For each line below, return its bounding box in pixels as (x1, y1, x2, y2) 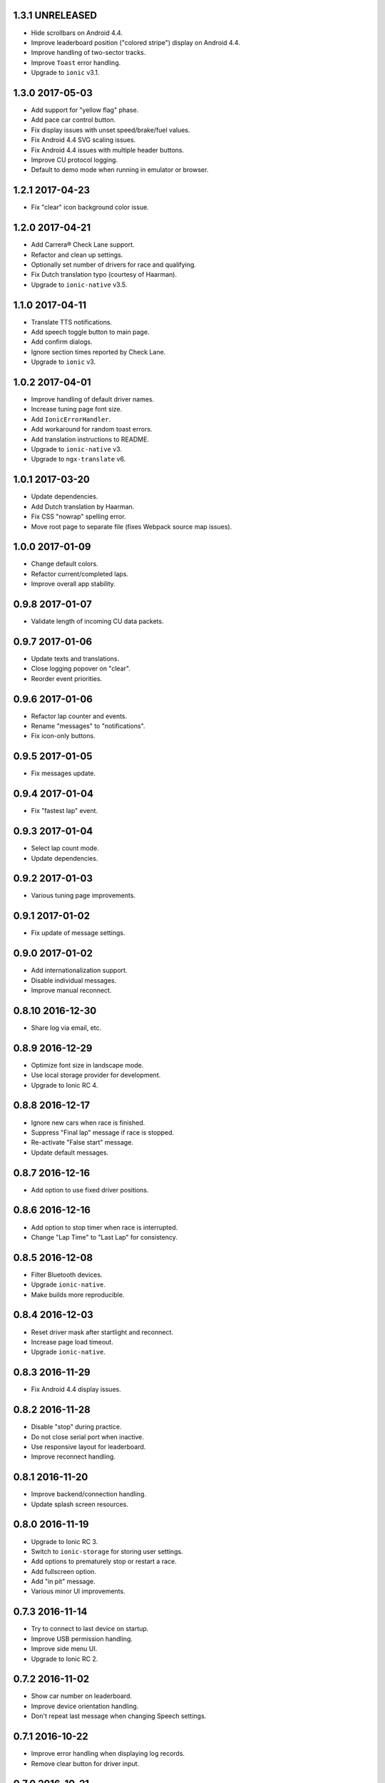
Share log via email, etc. (31, 1023, 102, 1032)
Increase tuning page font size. (31, 405, 123, 414)
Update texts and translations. (31, 655, 120, 663)
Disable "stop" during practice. (31, 1423, 122, 1431)
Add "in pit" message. (31, 1577, 96, 1586)
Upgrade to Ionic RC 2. (31, 1655, 98, 1663)
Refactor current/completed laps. (31, 569, 128, 578)
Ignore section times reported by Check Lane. (31, 347, 166, 356)
